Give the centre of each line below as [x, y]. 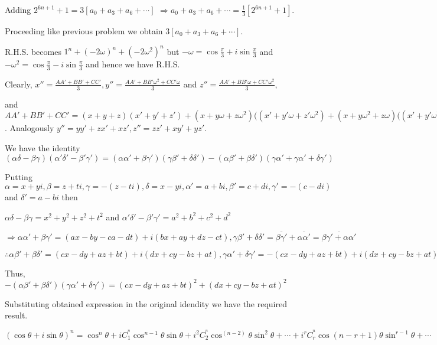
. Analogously [30, 128]
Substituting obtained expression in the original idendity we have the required [146, 303]
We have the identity [43, 147]
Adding [18, 9]
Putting [19, 176]
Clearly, [19, 84]
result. [16, 315]
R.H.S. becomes [33, 51]
